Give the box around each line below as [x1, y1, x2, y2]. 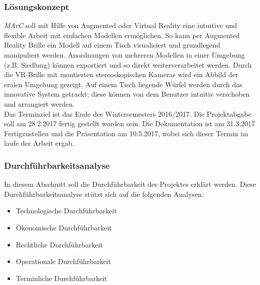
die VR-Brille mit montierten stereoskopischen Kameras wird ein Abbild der [4, 69, 238, 80]
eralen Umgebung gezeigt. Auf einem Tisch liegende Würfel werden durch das [4, 79, 242, 89]
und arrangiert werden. [4, 98, 75, 109]
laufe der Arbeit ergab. [4, 138, 74, 148]
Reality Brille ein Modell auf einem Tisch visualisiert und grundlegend [4, 40, 220, 50]
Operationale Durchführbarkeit [16, 256, 111, 266]
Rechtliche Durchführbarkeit [16, 239, 103, 249]
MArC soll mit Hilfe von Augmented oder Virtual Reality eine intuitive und [4, 20, 237, 31]
